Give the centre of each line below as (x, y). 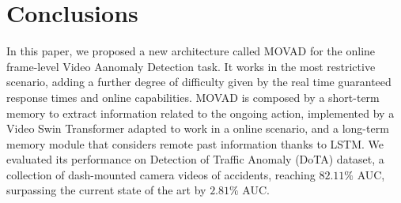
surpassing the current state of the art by (106, 190)
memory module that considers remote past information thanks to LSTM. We (195, 143)
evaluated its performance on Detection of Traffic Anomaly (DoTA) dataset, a (195, 159)
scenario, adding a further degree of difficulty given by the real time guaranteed (199, 82)
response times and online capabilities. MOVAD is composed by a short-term (193, 97)
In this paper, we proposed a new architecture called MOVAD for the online (191, 51)
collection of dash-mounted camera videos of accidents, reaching (161, 174)
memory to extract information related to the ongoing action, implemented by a (200, 113)
